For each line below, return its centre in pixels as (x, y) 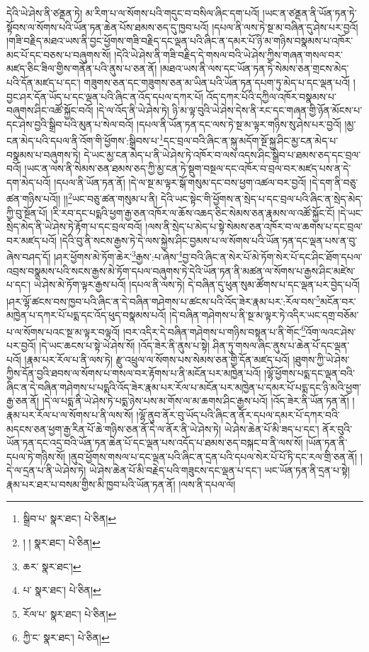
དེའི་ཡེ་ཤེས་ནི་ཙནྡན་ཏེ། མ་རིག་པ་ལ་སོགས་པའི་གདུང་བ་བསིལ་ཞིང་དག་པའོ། (133, 13)
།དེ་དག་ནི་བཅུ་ (334, 182)
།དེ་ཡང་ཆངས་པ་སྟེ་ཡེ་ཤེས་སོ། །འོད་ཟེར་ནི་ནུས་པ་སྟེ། (124, 345)
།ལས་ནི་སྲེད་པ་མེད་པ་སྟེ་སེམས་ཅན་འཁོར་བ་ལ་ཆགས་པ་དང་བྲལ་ (254, 226)
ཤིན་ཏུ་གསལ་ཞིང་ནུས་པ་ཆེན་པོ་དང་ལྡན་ (281, 345)
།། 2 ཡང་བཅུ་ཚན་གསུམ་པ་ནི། (110, 198)
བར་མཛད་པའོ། (32, 240)
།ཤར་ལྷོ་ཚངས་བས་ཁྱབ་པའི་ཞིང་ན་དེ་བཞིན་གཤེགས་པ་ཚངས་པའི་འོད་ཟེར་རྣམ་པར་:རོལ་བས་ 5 (163, 300)
